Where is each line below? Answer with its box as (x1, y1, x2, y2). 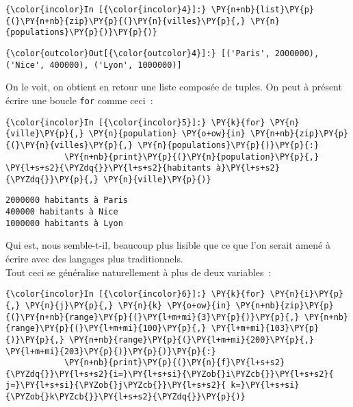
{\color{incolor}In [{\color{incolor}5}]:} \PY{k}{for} (5, 117, 265, 127)
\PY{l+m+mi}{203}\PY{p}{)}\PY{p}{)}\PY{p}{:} (5, 346, 216, 356)
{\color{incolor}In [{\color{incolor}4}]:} (5, 5, 207, 14)
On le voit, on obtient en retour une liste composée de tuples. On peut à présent (5, 79, 342, 94)
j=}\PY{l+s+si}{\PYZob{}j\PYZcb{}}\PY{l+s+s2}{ (5, 380, 226, 391)
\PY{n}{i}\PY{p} (270, 289, 343, 299)
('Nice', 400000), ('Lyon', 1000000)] (5, 60, 182, 70)
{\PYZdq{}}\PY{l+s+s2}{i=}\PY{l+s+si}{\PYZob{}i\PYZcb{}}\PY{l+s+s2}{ (5, 369, 334, 379)
